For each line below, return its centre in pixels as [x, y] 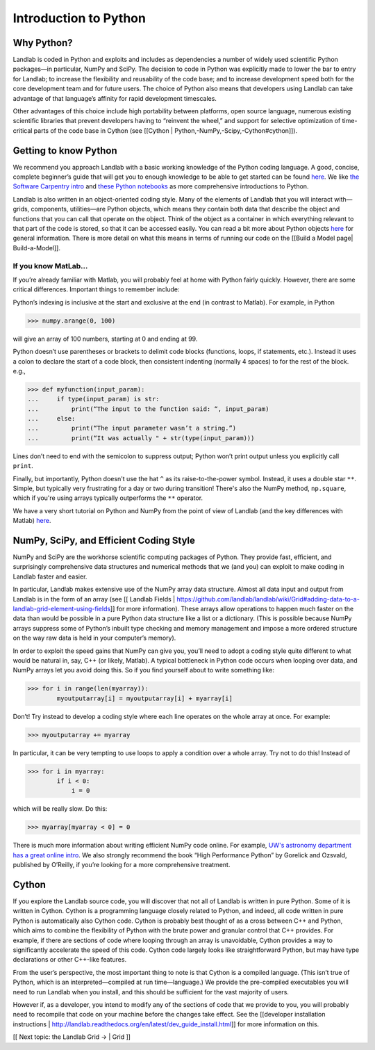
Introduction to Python [79, 18]
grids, [21, 209]
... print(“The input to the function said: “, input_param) [148, 409]
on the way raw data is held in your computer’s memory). [94, 638]
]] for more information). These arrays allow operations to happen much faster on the [232, 609]
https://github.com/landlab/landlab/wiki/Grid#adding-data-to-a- [268, 599]
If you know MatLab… [50, 266]
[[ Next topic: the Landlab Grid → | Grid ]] [72, 1037]
